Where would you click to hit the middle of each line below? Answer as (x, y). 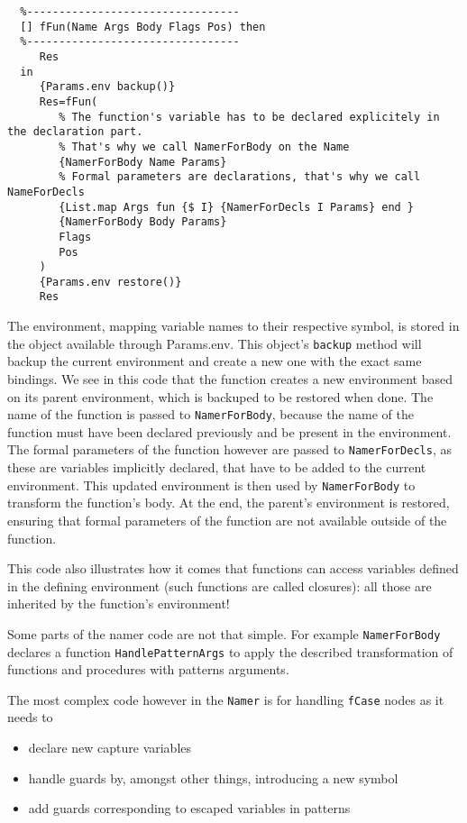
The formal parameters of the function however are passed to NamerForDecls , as (229, 449)
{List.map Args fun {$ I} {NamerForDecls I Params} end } (237, 207)
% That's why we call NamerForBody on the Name (204, 146)
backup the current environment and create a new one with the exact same (215, 361)
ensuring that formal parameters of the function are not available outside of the (227, 520)
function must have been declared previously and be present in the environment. (229, 431)
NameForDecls (46, 192)
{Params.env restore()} (110, 282)
